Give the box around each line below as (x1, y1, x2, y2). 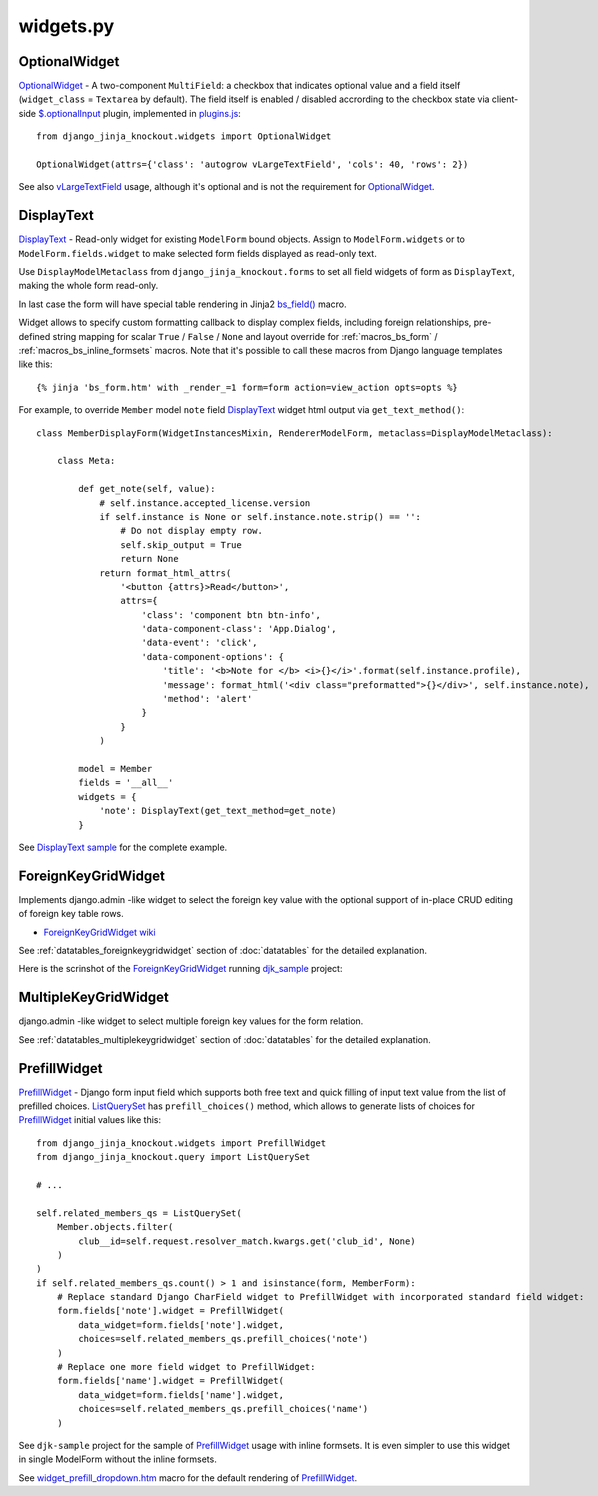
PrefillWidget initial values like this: (18, 1114, 162, 1126)
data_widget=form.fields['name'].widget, (78, 1389, 285, 1400)
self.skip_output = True (120, 539, 242, 550)
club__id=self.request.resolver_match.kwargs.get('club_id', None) (78, 1235, 416, 1247)
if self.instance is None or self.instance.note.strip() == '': (99, 511, 422, 522)
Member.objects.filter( (56, 1221, 174, 1233)
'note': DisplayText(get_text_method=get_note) (99, 805, 337, 817)
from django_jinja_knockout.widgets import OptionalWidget (36, 131, 332, 142)
